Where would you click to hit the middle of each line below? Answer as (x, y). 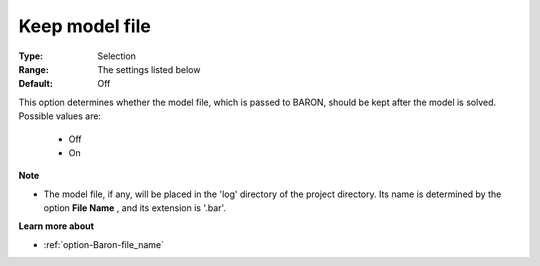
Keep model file (85, 26)
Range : (33, 69)
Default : (36, 84)
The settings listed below (149, 69)
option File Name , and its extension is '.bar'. (135, 208)
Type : (31, 56)
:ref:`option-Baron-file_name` (104, 244)
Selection (117, 56)
